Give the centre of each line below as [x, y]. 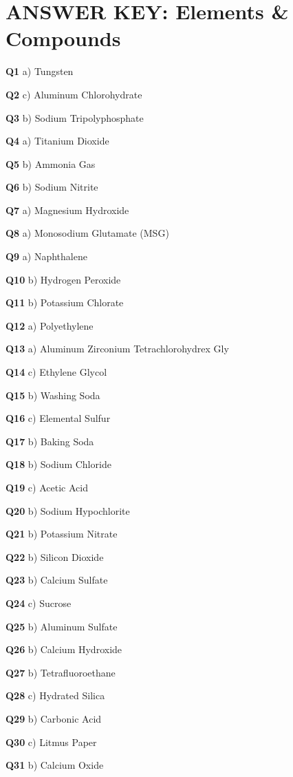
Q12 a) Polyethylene [50, 325]
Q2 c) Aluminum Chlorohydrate [74, 94]
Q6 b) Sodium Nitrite [52, 187]
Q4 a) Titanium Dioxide [57, 141]
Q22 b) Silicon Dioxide [55, 556]
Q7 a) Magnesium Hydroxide [67, 210]
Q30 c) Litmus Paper [51, 742]
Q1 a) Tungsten [40, 71]
